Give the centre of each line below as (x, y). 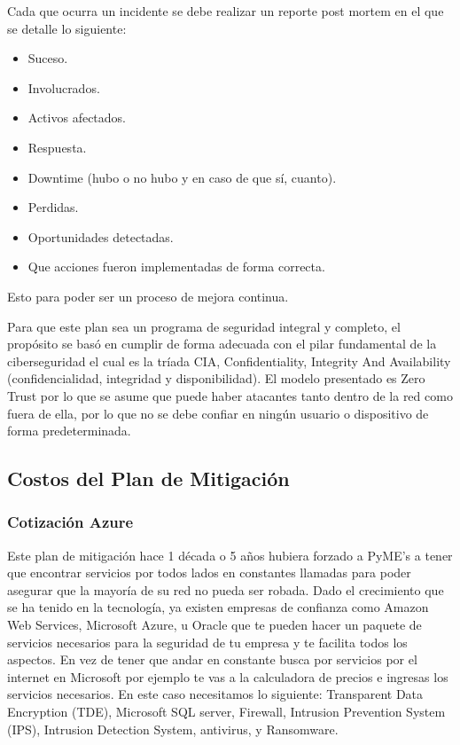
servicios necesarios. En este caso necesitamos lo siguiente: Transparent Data (215, 694)
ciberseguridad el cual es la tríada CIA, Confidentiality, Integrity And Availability (229, 361)
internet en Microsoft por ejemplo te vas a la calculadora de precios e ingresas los (228, 676)
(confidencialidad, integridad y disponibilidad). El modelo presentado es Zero (216, 378)
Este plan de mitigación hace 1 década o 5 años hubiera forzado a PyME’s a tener (230, 555)
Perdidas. (53, 207)
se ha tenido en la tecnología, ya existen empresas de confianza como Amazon (218, 607)
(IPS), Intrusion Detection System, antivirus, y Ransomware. (173, 729)
